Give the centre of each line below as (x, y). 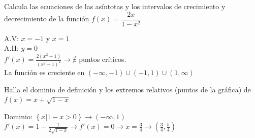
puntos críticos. (103, 59)
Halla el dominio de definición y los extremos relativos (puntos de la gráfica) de (127, 89)
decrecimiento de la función (47, 19)
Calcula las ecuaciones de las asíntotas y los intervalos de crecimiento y (115, 6)
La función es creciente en (44, 72)
